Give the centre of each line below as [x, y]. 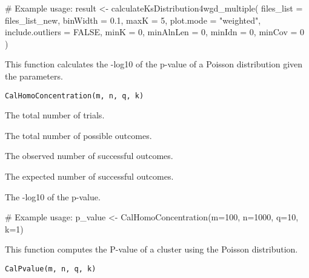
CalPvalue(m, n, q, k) [51, 269]
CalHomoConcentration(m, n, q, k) [75, 96]
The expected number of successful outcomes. [89, 176]
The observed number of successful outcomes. [89, 156]
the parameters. [34, 76]
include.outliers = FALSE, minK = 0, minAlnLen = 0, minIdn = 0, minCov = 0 [155, 32]
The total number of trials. [55, 115]
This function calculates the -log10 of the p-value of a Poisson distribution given [154, 64]
